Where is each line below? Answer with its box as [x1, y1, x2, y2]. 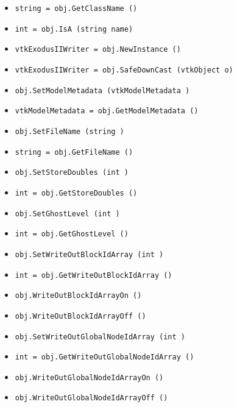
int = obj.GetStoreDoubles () [15, 188, 138, 197]
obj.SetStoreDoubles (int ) [15, 168, 129, 177]
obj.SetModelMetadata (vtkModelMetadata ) [15, 86, 190, 95]
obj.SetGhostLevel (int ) [15, 209, 120, 218]
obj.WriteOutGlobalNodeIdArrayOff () [15, 394, 168, 403]
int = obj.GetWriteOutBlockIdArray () [15, 271, 172, 280]
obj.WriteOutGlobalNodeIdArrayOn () [15, 373, 164, 382]
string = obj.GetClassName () [15, 4, 138, 13]
